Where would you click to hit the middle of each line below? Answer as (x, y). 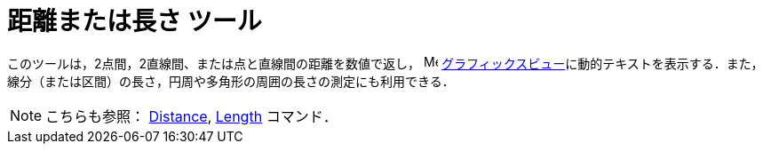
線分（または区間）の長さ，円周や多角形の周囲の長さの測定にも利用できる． (231, 81)
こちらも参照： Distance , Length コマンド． (191, 116)
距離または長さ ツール (135, 21)
